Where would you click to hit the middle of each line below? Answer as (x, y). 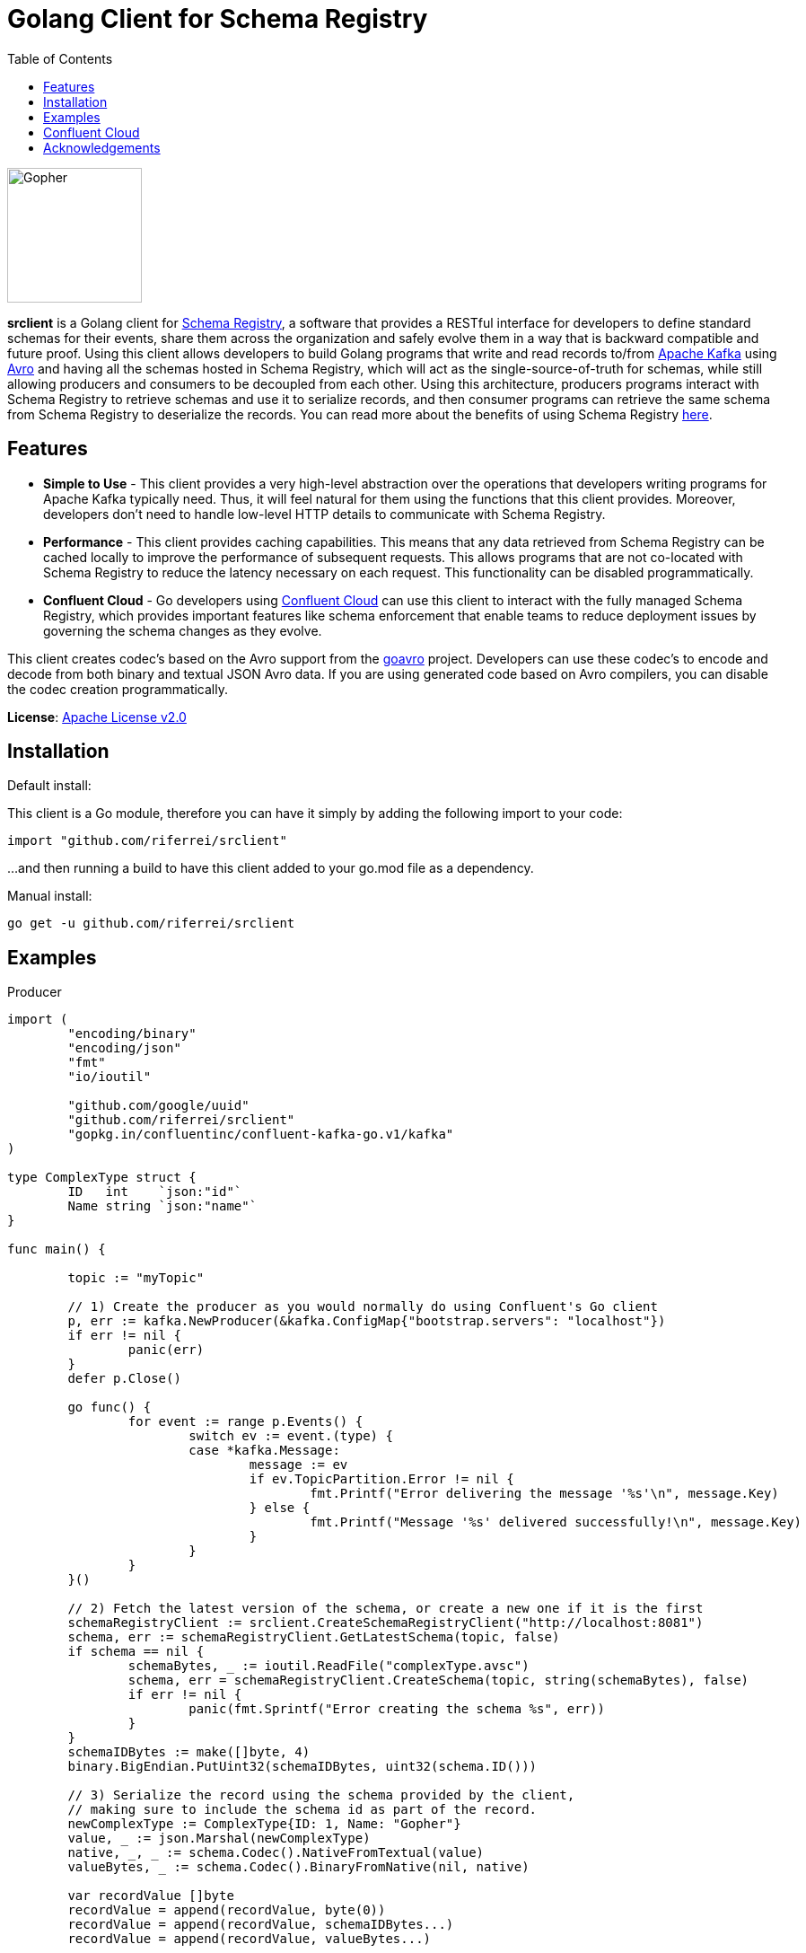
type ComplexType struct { (102, 1178)
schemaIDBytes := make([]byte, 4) (189, 1752)
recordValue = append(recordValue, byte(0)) (227, 1910)
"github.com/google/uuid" (158, 1106)
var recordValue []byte (151, 1896)
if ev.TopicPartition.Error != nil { (381, 1479)
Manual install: (50, 896)
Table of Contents (60, 58)
